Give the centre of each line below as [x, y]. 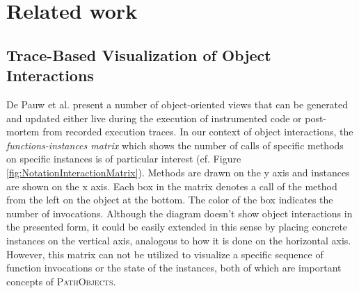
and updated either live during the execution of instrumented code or [154, 118]
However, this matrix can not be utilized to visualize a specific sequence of [165, 254]
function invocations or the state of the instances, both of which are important [174, 268]
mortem [23, 132]
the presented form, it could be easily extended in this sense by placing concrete [177, 227]
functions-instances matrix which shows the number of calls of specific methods [175, 145]
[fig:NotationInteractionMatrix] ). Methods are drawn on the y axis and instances [178, 172]
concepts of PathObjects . [61, 281]
